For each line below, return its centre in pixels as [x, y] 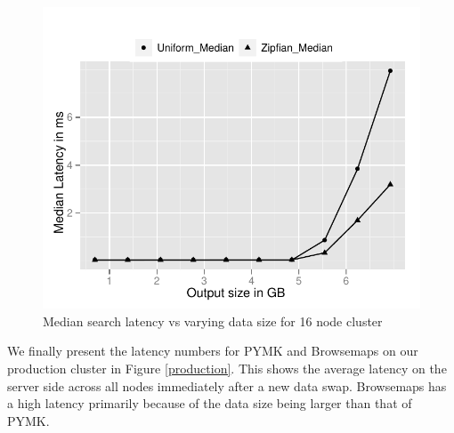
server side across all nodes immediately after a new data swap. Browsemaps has [227, 385]
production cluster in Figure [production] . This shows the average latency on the [227, 368]
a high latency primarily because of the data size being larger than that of [210, 403]
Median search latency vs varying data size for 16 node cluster [213, 321]
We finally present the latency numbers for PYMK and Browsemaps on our [213, 351]
